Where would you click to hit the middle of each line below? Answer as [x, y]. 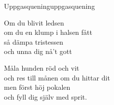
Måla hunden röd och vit [42, 67]
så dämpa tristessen [34, 41]
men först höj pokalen [37, 87]
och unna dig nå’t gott [38, 51]
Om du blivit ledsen [34, 22]
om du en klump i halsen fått [48, 32]
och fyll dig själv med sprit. [46, 96]
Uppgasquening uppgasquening [50, 6]
